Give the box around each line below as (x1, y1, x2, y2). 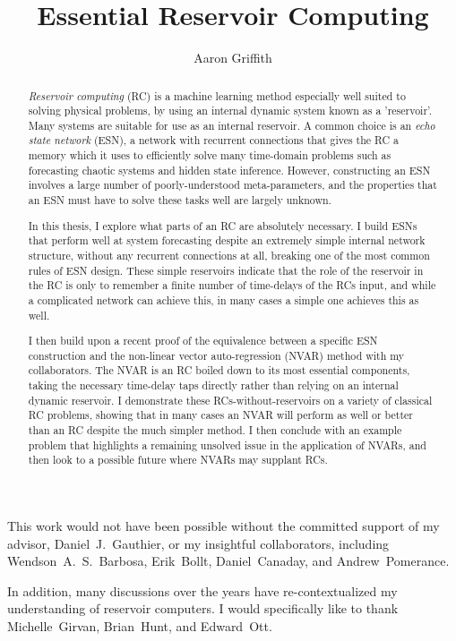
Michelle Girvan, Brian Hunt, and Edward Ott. (7, 617, 272, 636)
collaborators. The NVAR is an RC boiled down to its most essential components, (28, 363, 410, 378)
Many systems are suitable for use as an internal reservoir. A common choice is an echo (28, 117, 435, 132)
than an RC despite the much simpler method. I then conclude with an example (28, 423, 402, 438)
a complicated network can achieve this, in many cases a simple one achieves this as (28, 292, 419, 307)
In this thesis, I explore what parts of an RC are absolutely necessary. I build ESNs (28, 218, 417, 233)
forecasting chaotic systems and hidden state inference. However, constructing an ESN (28, 162, 431, 177)
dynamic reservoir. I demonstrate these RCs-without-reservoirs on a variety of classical (28, 392, 433, 407)
